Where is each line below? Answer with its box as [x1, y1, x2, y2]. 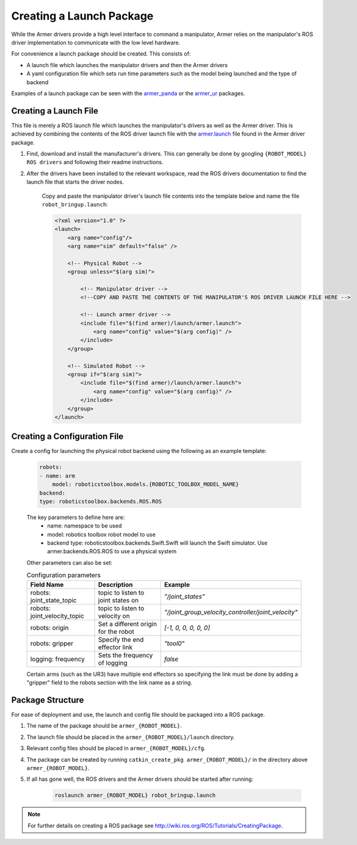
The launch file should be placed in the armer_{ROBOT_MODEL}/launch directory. [26, 733, 235, 741]
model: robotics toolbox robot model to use [47, 531, 156, 538]
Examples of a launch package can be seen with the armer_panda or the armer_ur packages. [11, 89, 245, 97]
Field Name [30, 580, 64, 589]
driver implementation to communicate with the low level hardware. [11, 38, 181, 46]
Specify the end [98, 635, 144, 644]
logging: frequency [30, 655, 85, 663]
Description [98, 580, 133, 589]
